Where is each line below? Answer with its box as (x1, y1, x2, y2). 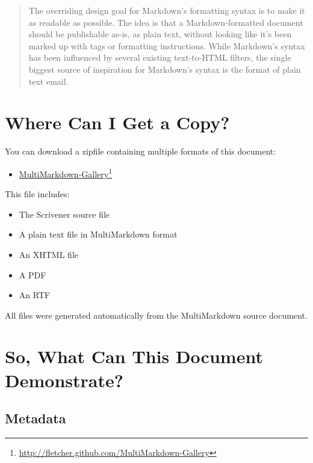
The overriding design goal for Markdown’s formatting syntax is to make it (28, 4, 305, 16)
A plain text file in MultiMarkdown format (19, 228, 178, 241)
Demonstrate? (5, 367, 123, 392)
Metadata (5, 409, 66, 428)
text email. (28, 75, 69, 87)
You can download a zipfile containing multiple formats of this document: (5, 145, 276, 158)
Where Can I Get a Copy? (5, 110, 230, 135)
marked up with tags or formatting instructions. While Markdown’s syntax (28, 39, 305, 52)
